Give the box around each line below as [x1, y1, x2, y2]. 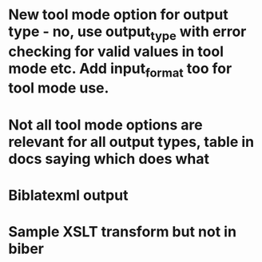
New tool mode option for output [8, 6, 229, 24]
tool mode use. [8, 79, 109, 97]
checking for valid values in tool [8, 42, 224, 61]
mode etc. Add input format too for [8, 59, 232, 81]
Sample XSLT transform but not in [8, 222, 237, 240]
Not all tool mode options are [8, 116, 203, 133]
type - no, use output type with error [8, 22, 247, 43]
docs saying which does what [8, 149, 210, 168]
